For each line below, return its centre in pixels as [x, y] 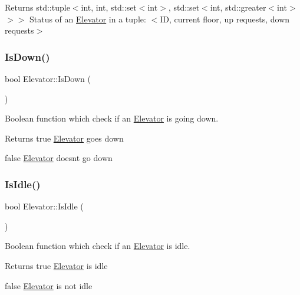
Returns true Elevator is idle [56, 265]
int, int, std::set [109, 7]
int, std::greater [238, 7]
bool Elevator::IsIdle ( [44, 206]
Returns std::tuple [37, 7]
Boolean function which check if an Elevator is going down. [112, 118]
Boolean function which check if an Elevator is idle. [98, 246]
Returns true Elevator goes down [64, 138]
